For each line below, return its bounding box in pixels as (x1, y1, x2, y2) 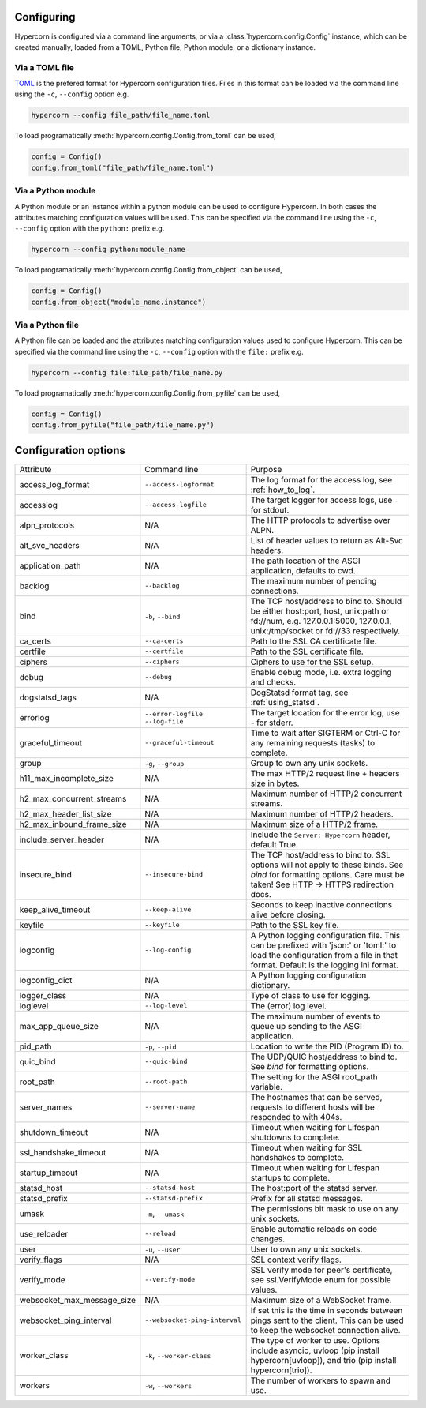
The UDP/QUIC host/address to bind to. (250, 1051, 398, 1062)
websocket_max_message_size (19, 1294, 136, 1305)
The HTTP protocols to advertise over (250, 514, 390, 525)
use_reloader (19, 1228, 69, 1239)
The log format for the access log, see (250, 474, 393, 485)
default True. (250, 839, 299, 850)
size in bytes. (250, 778, 300, 789)
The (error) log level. (250, 1000, 327, 1011)
